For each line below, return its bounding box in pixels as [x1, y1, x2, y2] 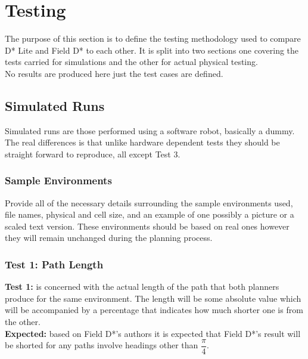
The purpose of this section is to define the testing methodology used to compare [5, 32, 301, 45]
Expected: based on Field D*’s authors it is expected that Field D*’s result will [5, 327, 301, 339]
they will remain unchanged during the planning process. [5, 231, 213, 244]
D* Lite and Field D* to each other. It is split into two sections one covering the [5, 44, 299, 56]
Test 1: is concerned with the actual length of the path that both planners [5, 280, 279, 293]
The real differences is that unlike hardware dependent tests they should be [5, 136, 280, 148]
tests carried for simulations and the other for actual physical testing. [5, 55, 258, 68]
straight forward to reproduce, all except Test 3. [5, 147, 181, 160]
